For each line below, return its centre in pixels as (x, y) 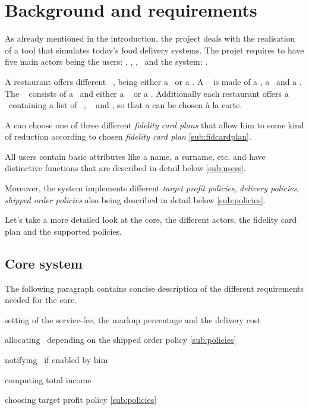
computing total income (48, 379)
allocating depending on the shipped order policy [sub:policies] (121, 340)
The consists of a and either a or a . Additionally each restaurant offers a (147, 93)
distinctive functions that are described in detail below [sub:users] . (125, 168)
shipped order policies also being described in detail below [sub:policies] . (135, 199)
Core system (44, 263)
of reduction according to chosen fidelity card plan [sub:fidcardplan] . (128, 136)
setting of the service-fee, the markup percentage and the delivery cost (133, 319)
